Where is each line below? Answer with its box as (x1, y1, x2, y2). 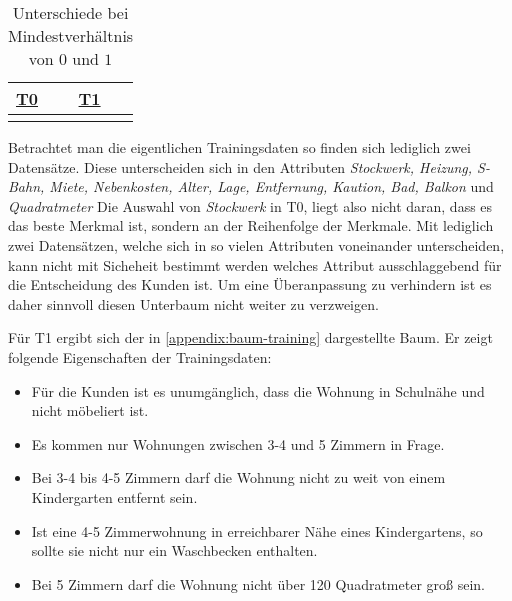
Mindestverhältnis (8, 24, 134, 47)
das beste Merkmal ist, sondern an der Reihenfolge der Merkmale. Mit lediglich (8, 215, 494, 236)
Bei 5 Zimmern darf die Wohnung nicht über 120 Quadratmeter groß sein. (31, 573, 485, 594)
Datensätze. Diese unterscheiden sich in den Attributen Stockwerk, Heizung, (8, 156, 473, 177)
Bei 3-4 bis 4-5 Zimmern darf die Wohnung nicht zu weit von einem (31, 467, 446, 488)
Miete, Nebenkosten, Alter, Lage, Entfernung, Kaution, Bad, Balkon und (49, 176, 494, 197)
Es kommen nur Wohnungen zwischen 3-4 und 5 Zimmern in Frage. (31, 433, 445, 454)
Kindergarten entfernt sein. (31, 486, 198, 507)
